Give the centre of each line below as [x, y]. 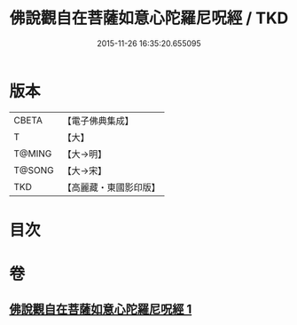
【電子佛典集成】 [98, 121]
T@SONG [34, 170]
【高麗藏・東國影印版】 [112, 187]
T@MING [33, 154]
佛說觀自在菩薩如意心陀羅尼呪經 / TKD [149, 18]
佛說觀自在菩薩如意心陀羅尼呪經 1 [101, 309]
